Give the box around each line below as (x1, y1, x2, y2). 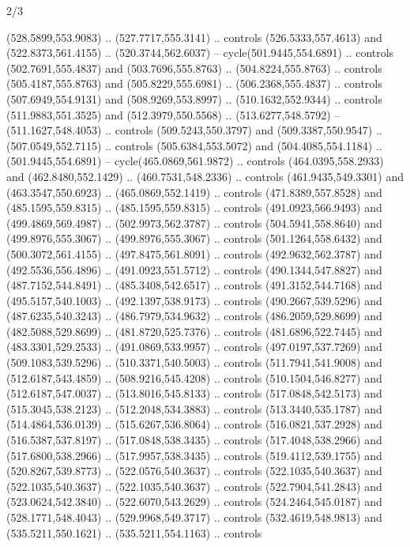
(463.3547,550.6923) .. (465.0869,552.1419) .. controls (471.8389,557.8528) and (6, 183, 382, 200)
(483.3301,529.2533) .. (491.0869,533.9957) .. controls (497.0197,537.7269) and (6, 338, 382, 355)
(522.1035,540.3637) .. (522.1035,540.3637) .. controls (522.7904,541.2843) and (6, 477, 382, 494)
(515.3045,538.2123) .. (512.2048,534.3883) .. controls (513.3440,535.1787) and (6, 400, 382, 417)
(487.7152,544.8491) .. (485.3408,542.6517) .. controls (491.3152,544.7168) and (6, 277, 382, 293)
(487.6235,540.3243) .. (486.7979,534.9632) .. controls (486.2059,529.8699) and (6, 307, 382, 324)
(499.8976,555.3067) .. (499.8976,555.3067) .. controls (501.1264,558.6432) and (6, 230, 382, 247)
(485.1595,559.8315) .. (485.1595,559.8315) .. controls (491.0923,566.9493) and (6, 199, 382, 216)
